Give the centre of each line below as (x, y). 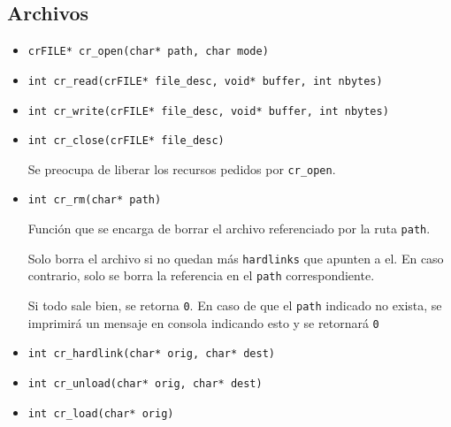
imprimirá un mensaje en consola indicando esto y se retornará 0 (203, 322)
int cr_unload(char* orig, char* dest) (145, 384)
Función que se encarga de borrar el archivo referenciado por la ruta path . (229, 229)
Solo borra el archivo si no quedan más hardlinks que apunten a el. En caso (236, 258)
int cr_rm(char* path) (95, 200)
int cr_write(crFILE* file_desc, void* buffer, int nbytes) (208, 111)
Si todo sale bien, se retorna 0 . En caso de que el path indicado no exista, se (235, 305)
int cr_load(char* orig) (101, 413)
